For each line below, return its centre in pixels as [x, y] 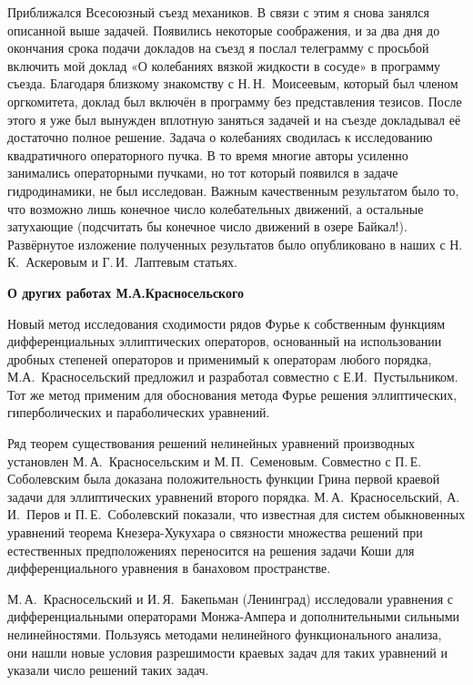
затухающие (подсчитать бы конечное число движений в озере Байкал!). [207, 226]
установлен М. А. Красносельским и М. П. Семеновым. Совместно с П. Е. [215, 460]
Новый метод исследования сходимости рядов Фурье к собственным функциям [226, 323]
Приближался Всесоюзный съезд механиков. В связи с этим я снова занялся [218, 12]
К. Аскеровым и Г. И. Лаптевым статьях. [122, 262]
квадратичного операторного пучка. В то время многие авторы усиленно [208, 154]
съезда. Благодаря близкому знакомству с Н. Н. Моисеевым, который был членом [233, 83]
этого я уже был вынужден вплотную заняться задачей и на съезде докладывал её [234, 119]
